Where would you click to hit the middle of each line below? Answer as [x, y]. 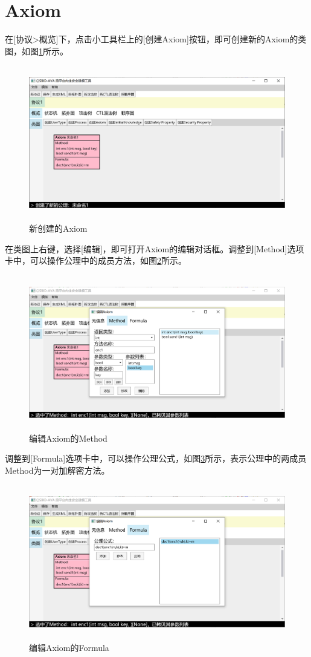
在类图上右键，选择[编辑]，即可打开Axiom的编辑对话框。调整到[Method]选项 [155, 248]
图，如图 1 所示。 [37, 51]
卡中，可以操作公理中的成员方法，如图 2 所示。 [96, 260]
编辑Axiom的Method [68, 438]
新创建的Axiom [58, 228]
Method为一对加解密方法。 [57, 470]
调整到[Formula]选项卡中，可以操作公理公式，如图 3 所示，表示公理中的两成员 [156, 458]
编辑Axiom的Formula [69, 647]
